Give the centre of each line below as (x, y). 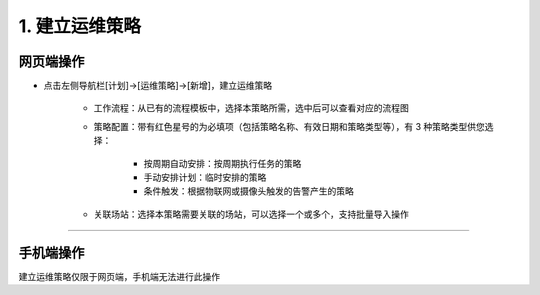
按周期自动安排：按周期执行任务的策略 (222, 163)
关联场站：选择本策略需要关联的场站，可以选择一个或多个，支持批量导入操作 (251, 214)
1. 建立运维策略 (80, 26)
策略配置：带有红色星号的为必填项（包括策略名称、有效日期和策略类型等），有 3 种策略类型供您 (289, 126)
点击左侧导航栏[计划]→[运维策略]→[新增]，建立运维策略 (158, 86)
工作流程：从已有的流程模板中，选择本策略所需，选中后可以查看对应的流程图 (251, 108)
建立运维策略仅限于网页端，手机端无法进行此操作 (119, 276)
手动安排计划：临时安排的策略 (205, 177)
